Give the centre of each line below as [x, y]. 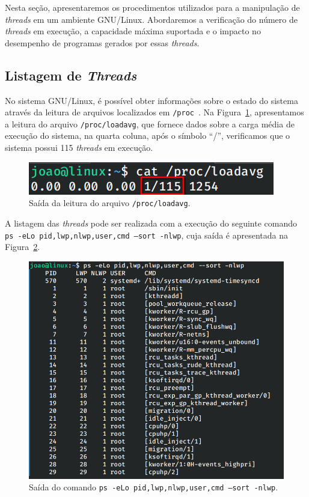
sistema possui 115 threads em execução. [79, 148]
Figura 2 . [23, 247]
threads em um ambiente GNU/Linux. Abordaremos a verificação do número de [151, 19]
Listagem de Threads [71, 75]
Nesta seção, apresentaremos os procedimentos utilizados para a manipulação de [152, 7]
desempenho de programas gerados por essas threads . [102, 42]
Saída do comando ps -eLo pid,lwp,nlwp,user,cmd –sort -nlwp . [154, 487]
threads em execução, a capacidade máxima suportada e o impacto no [133, 31]
